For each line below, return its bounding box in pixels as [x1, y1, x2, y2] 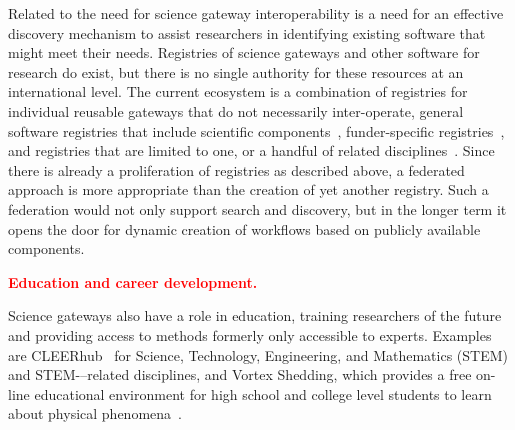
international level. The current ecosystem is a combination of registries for [8, 81, 468, 102]
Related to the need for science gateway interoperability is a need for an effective [8, 3, 504, 23]
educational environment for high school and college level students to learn [34, 383, 492, 404]
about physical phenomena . [8, 403, 182, 424]
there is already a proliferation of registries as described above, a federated [8, 159, 465, 180]
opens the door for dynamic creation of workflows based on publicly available [8, 218, 481, 239]
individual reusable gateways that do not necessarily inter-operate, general [8, 100, 464, 121]
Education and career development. [8, 271, 258, 292]
